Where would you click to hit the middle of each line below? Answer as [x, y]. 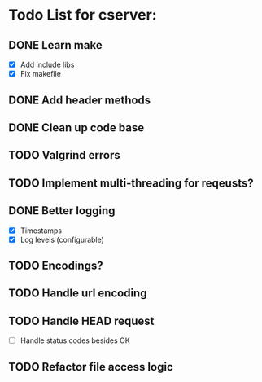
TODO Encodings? [56, 266]
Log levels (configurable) [62, 239]
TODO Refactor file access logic [91, 367]
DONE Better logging [62, 211]
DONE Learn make [56, 45]
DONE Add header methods [80, 100]
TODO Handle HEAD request [81, 321]
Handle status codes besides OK [75, 340]
